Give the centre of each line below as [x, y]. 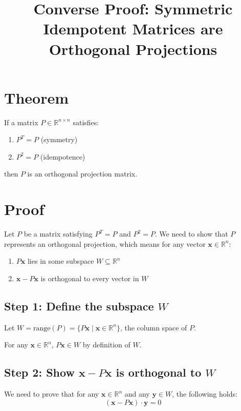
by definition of [106, 345]
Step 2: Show [39, 372]
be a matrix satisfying [58, 234]
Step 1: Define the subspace [79, 306]
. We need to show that [191, 234]
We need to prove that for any [52, 394]
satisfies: [86, 122]
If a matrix [21, 122]
